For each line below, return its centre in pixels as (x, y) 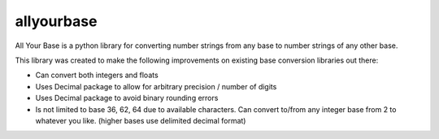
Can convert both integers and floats (97, 75)
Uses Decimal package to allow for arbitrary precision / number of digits (156, 86)
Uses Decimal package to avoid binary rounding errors (127, 98)
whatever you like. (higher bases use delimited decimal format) (141, 120)
